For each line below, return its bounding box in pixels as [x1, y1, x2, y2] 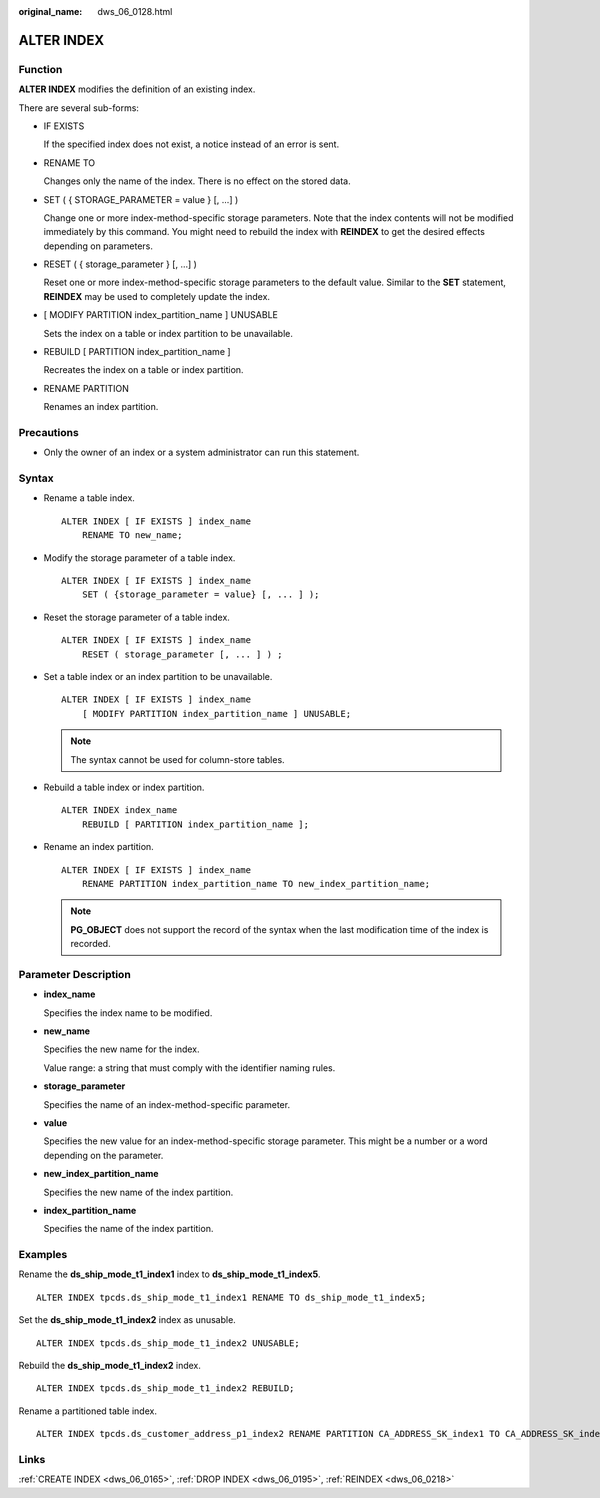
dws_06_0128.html [97, 6, 173, 17]
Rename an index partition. [43, 841, 154, 853]
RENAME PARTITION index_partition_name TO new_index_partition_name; [81, 878, 431, 889]
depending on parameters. [43, 240, 154, 252]
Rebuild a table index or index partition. [43, 781, 205, 793]
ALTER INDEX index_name [61, 805, 178, 816]
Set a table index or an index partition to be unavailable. [43, 670, 273, 682]
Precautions [18, 425, 79, 439]
